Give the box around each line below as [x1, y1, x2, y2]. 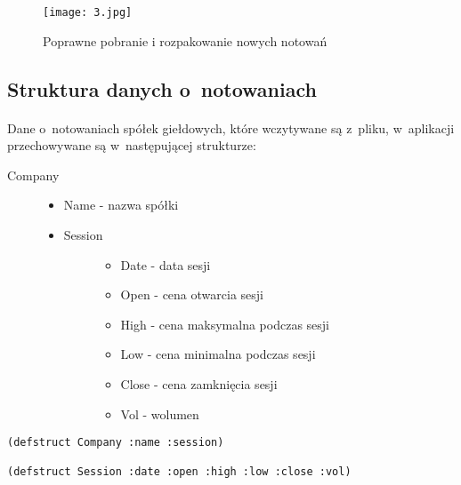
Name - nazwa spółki [63, 195, 179, 214]
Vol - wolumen [120, 404, 199, 423]
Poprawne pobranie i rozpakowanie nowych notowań [43, 31, 328, 50]
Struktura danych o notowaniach [7, 75, 317, 102]
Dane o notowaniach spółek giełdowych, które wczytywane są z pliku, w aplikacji [7, 118, 455, 137]
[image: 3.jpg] [43, 6, 133, 19]
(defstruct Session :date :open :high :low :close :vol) [7, 465, 352, 479]
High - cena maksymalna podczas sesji [120, 314, 329, 333]
